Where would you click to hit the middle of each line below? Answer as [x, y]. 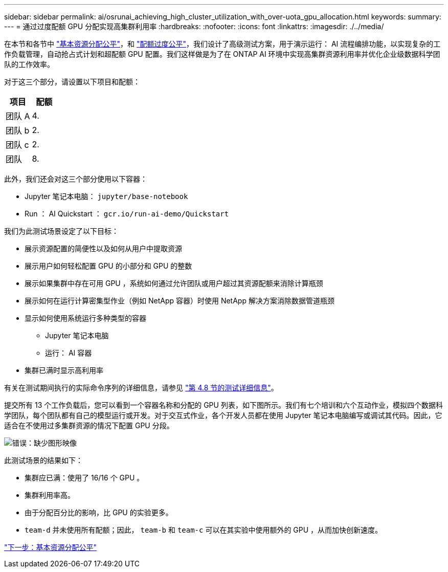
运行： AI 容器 [69, 353]
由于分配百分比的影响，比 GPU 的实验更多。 [99, 512]
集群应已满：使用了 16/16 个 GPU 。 [84, 478]
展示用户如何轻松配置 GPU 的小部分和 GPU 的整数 [108, 266]
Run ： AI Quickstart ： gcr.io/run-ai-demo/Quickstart [127, 214]
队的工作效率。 [29, 64]
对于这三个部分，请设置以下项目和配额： [72, 82]
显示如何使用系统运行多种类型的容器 [85, 318]
